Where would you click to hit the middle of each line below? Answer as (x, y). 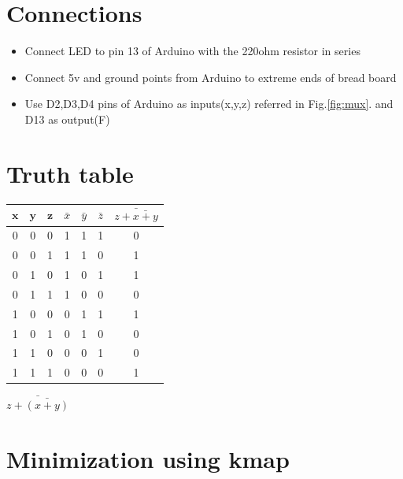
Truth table (70, 173)
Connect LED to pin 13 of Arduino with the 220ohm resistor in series (192, 51)
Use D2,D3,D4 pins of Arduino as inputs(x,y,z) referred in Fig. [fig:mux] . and (209, 104)
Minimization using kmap (148, 458)
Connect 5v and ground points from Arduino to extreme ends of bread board (211, 77)
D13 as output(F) (67, 119)
